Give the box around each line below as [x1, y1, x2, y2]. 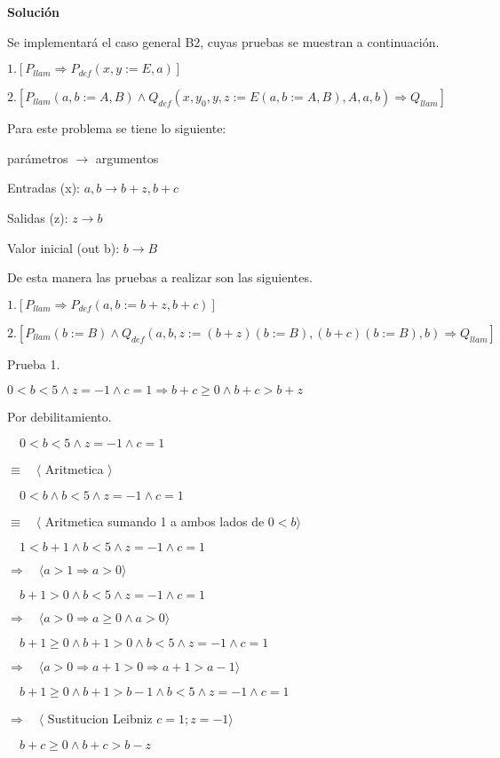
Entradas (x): [7, 178, 80, 197]
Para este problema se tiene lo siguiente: [7, 119, 226, 138]
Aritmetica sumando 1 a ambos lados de [44, 511, 265, 530]
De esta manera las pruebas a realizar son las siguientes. [7, 268, 313, 287]
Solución [7, 3, 60, 20]
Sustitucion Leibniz [47, 709, 153, 728]
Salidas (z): [7, 208, 68, 226]
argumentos [95, 148, 159, 167]
